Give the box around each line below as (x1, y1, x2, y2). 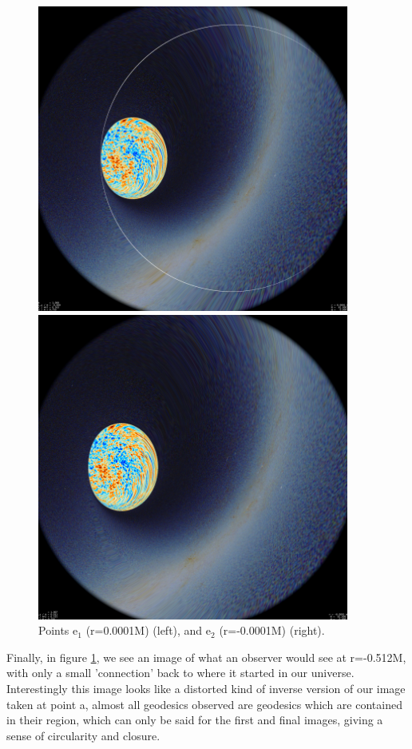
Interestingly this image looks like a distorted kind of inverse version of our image (6, 679, 406, 696)
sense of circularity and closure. (6, 727, 160, 743)
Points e (38, 622, 78, 639)
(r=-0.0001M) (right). (219, 622, 325, 639)
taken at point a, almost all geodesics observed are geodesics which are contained (6, 695, 402, 712)
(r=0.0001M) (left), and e (85, 622, 212, 639)
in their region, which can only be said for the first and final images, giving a (6, 711, 383, 728)
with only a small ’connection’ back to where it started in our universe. (6, 664, 355, 681)
